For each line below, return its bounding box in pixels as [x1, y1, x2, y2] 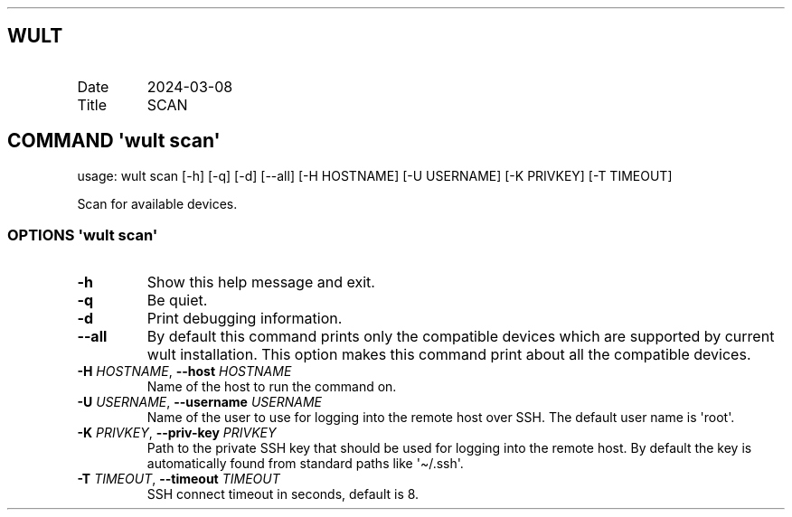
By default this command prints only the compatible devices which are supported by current [146, 327, 775, 346]
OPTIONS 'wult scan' [7, 226, 158, 245]
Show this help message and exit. [146, 273, 375, 292]
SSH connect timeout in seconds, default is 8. [146, 486, 420, 503]
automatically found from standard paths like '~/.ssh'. [146, 456, 464, 472]
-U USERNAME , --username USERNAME [77, 394, 322, 410]
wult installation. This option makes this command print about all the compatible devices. [146, 345, 751, 364]
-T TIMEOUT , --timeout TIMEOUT [77, 471, 280, 487]
